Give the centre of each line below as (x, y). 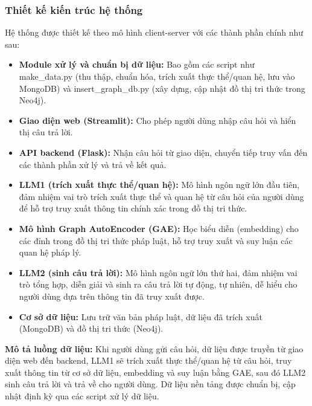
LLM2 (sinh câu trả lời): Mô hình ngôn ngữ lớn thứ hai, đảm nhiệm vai (158, 272)
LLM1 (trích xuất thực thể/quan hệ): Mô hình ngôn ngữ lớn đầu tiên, (159, 185)
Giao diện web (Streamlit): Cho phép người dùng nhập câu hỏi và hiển (158, 120)
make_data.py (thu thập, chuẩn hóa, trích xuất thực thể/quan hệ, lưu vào (157, 76)
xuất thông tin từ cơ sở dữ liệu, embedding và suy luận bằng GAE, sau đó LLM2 (155, 372)
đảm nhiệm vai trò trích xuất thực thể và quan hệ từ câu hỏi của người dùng (161, 196)
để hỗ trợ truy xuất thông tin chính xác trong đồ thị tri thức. (133, 208)
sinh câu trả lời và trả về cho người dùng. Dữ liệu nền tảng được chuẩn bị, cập (150, 384)
